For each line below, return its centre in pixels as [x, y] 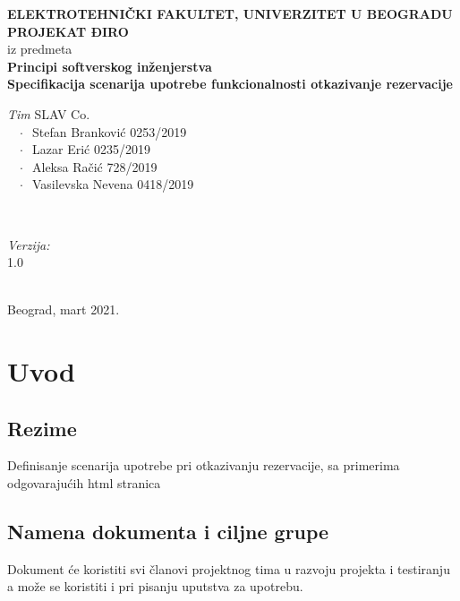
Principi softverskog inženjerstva [110, 66]
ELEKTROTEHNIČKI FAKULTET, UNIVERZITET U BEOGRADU [230, 13]
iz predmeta [40, 49]
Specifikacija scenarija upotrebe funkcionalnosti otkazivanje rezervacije [230, 84]
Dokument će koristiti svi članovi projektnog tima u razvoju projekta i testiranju [229, 568]
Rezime [42, 428]
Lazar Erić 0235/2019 [91, 149]
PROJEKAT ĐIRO [68, 31]
